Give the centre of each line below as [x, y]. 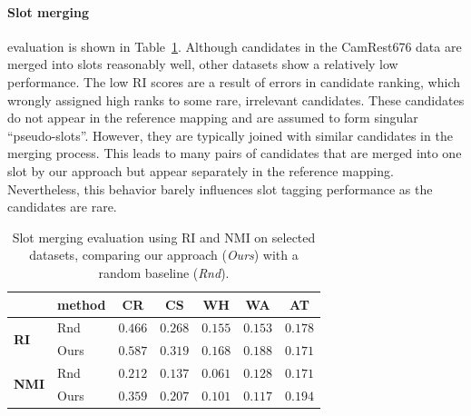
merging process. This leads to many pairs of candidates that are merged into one [235, 153]
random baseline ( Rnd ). [164, 272]
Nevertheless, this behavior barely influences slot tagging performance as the [220, 188]
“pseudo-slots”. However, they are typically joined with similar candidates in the [230, 135]
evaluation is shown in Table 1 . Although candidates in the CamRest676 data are [235, 46]
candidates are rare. [62, 207]
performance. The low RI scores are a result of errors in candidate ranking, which [234, 81]
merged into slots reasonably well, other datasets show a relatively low [203, 64]
